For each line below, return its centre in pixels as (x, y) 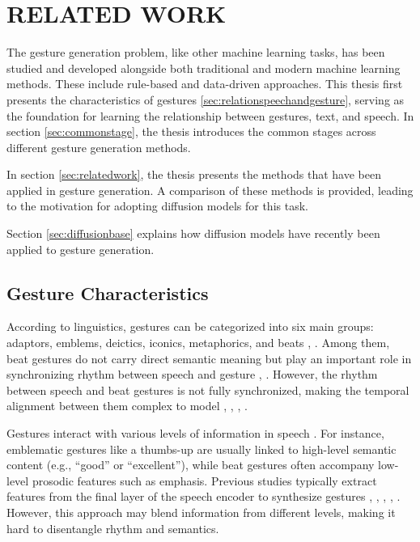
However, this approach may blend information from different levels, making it (201, 512)
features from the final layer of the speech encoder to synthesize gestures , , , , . (204, 496)
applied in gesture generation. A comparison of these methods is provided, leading (210, 190)
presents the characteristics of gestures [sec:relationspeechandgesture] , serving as (206, 99)
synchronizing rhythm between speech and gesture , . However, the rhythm (192, 374)
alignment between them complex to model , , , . (127, 406)
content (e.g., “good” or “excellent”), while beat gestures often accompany (191, 465)
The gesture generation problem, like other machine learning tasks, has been (196, 52)
